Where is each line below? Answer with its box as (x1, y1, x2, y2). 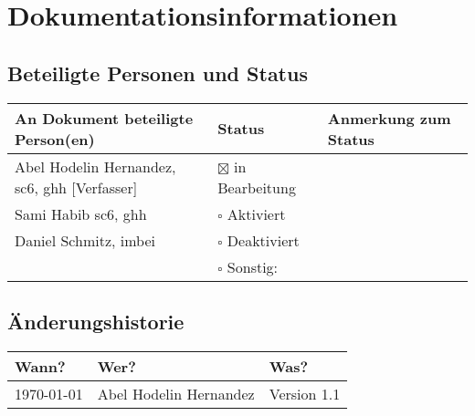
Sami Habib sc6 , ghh (15, 203, 147, 224)
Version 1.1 (269, 382, 341, 404)
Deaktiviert (227, 229, 300, 251)
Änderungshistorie (7, 307, 185, 335)
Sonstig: (227, 255, 279, 277)
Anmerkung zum (327, 107, 451, 129)
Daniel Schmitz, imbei (15, 229, 156, 251)
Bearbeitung (217, 176, 296, 198)
